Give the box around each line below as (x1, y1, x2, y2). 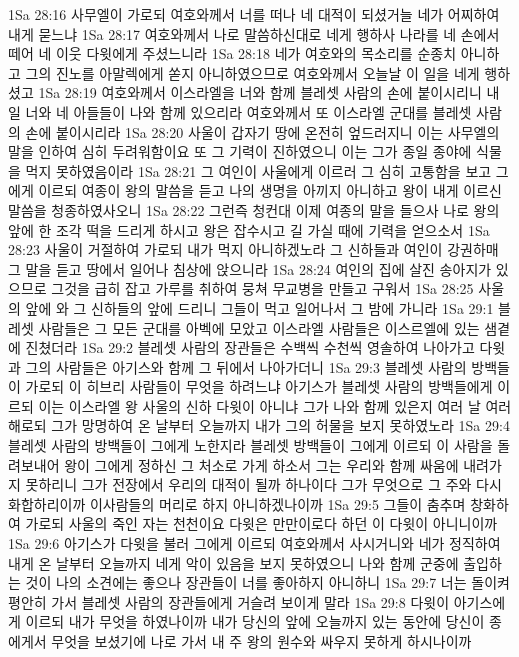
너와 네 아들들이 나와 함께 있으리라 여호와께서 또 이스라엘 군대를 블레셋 (25, 101, 472, 122)
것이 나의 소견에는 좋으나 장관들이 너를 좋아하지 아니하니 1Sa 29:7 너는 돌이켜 (25, 572, 510, 593)
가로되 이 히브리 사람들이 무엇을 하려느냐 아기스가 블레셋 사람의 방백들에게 (25, 376, 493, 397)
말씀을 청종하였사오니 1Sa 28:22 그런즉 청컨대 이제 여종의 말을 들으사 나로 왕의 (8, 199, 500, 220)
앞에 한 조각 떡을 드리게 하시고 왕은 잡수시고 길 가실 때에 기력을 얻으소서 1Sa (8, 219, 490, 240)
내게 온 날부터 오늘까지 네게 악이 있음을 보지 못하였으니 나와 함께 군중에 (8, 552, 459, 573)
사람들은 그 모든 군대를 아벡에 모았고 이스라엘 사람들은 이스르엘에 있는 (38, 317, 480, 338)
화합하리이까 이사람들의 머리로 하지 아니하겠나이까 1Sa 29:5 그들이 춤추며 (8, 493, 466, 514)
